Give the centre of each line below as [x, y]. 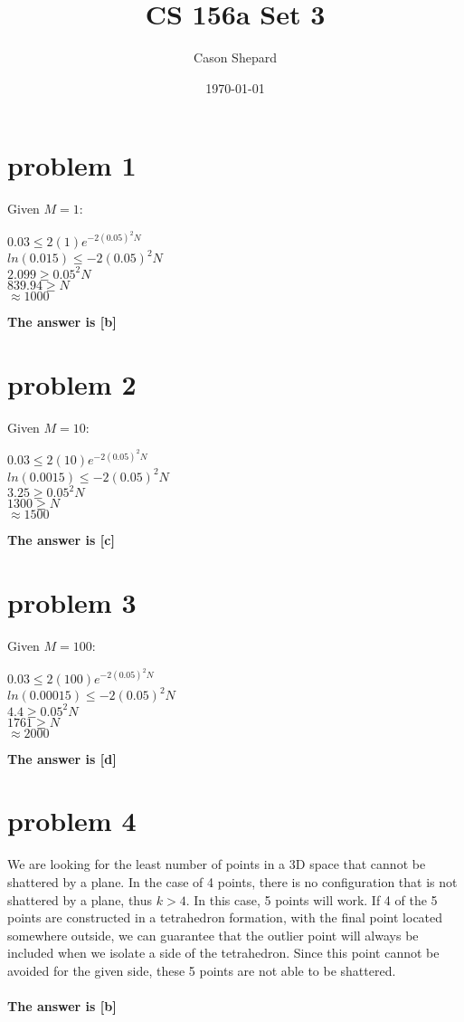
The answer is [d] [62, 758]
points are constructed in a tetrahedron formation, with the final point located [225, 917]
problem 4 [72, 821]
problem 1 [72, 165]
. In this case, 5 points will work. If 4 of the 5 [312, 899]
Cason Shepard [235, 57]
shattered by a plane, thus [80, 899]
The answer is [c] [61, 540]
